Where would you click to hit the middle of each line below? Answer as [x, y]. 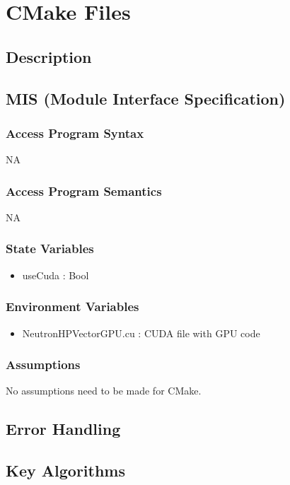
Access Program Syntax [75, 133]
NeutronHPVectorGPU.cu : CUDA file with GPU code [141, 333]
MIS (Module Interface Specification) [146, 98]
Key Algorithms [65, 471]
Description [49, 56]
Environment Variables [72, 306]
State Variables [50, 249]
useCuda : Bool [56, 275]
